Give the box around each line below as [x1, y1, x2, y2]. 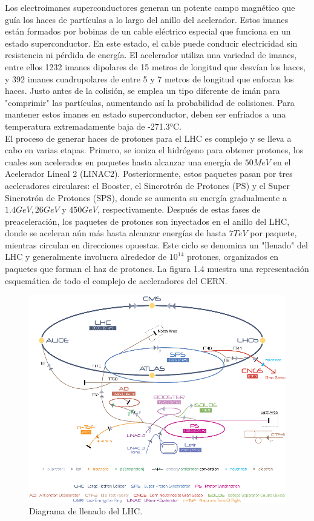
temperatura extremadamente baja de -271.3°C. [5, 119, 182, 132]
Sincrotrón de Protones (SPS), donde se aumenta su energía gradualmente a [5, 191, 287, 204]
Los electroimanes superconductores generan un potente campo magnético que [5, 1, 295, 13]
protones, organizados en [187, 250, 279, 263]
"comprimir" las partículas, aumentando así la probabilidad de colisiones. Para [5, 96, 295, 108]
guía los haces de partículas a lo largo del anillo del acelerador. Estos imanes [5, 13, 289, 25]
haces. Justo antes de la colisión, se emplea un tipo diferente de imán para [5, 84, 280, 97]
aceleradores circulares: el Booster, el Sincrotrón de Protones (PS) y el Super [5, 179, 290, 191]
